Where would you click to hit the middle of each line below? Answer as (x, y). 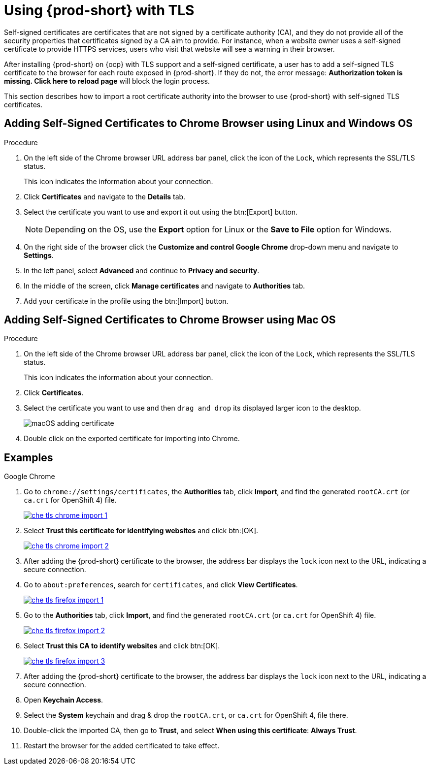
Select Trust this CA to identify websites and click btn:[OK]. (122, 646)
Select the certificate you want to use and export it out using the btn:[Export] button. (161, 212)
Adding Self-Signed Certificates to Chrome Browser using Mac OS (170, 320)
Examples (29, 457)
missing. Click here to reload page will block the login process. (107, 81)
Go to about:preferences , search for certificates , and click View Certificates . (161, 585)
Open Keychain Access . (64, 700)
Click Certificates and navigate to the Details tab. (105, 196)
